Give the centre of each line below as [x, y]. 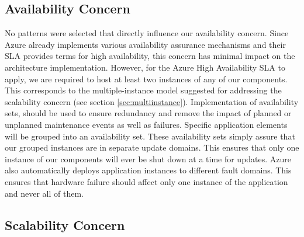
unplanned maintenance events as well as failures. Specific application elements [146, 124]
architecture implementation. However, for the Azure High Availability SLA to [145, 67]
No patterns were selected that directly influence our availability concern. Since [147, 33]
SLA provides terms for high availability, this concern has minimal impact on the [150, 56]
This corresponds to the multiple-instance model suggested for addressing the [143, 90]
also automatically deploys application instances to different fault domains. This [148, 170]
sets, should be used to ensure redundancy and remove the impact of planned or [148, 113]
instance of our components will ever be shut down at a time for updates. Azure [148, 158]
